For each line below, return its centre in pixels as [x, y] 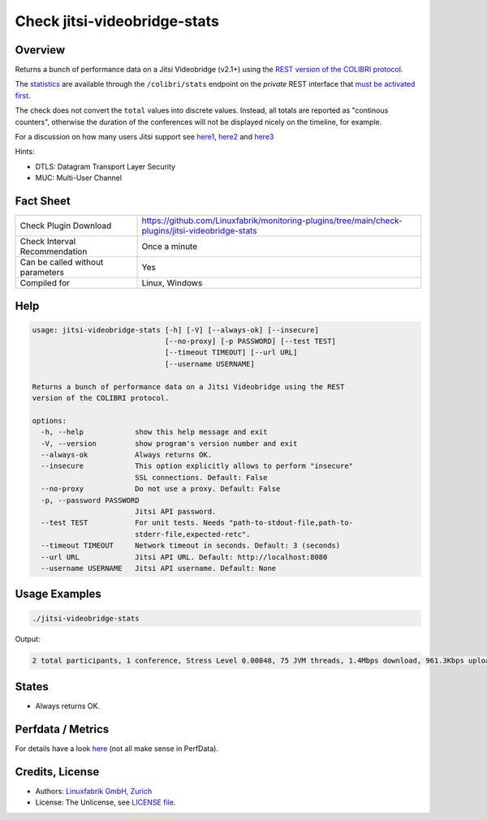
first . [23, 95]
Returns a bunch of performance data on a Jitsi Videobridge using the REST [188, 386]
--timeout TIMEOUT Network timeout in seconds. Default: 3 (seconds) [191, 546]
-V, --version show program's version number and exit [169, 443]
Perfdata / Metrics [62, 729]
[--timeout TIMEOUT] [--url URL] [231, 352]
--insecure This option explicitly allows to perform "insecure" [197, 466]
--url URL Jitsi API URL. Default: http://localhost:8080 [184, 557]
